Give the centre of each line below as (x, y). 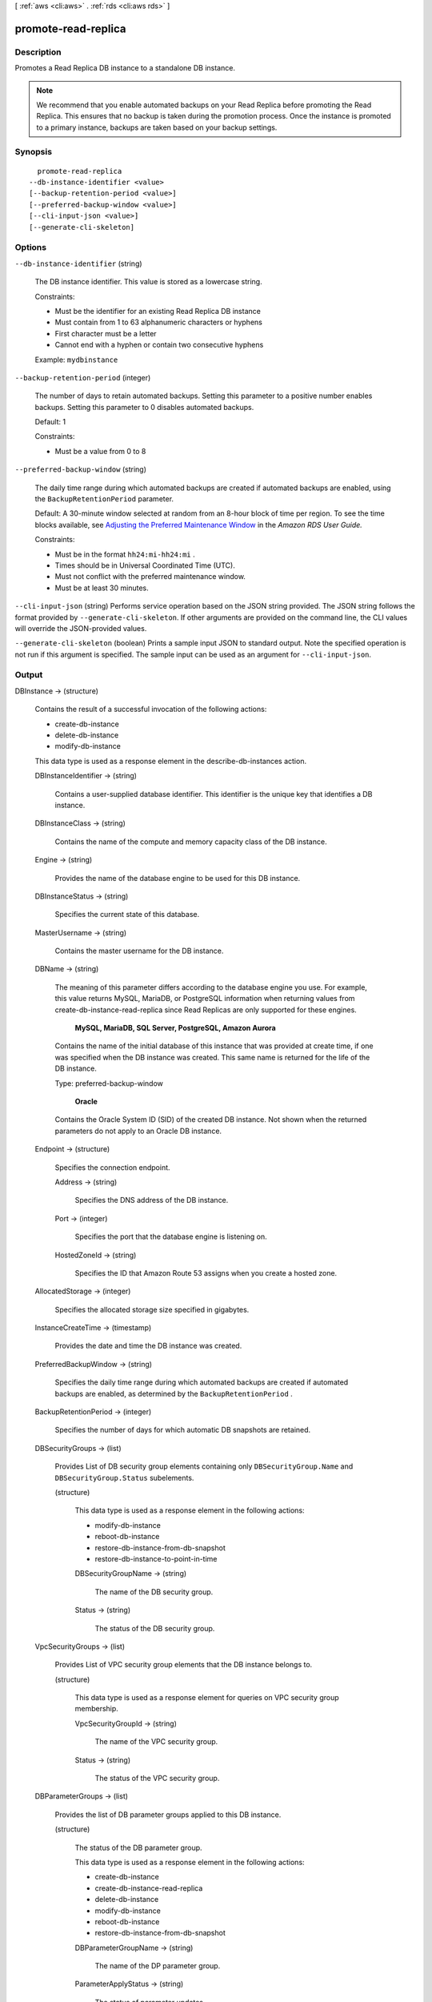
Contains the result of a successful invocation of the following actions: (151, 710)
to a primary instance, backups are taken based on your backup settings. (157, 127)
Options (31, 247)
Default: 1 (50, 422)
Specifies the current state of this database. (127, 915)
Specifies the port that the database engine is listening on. (171, 1236)
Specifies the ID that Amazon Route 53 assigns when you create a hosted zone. (206, 1272)
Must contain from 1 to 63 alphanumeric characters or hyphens (159, 322)
